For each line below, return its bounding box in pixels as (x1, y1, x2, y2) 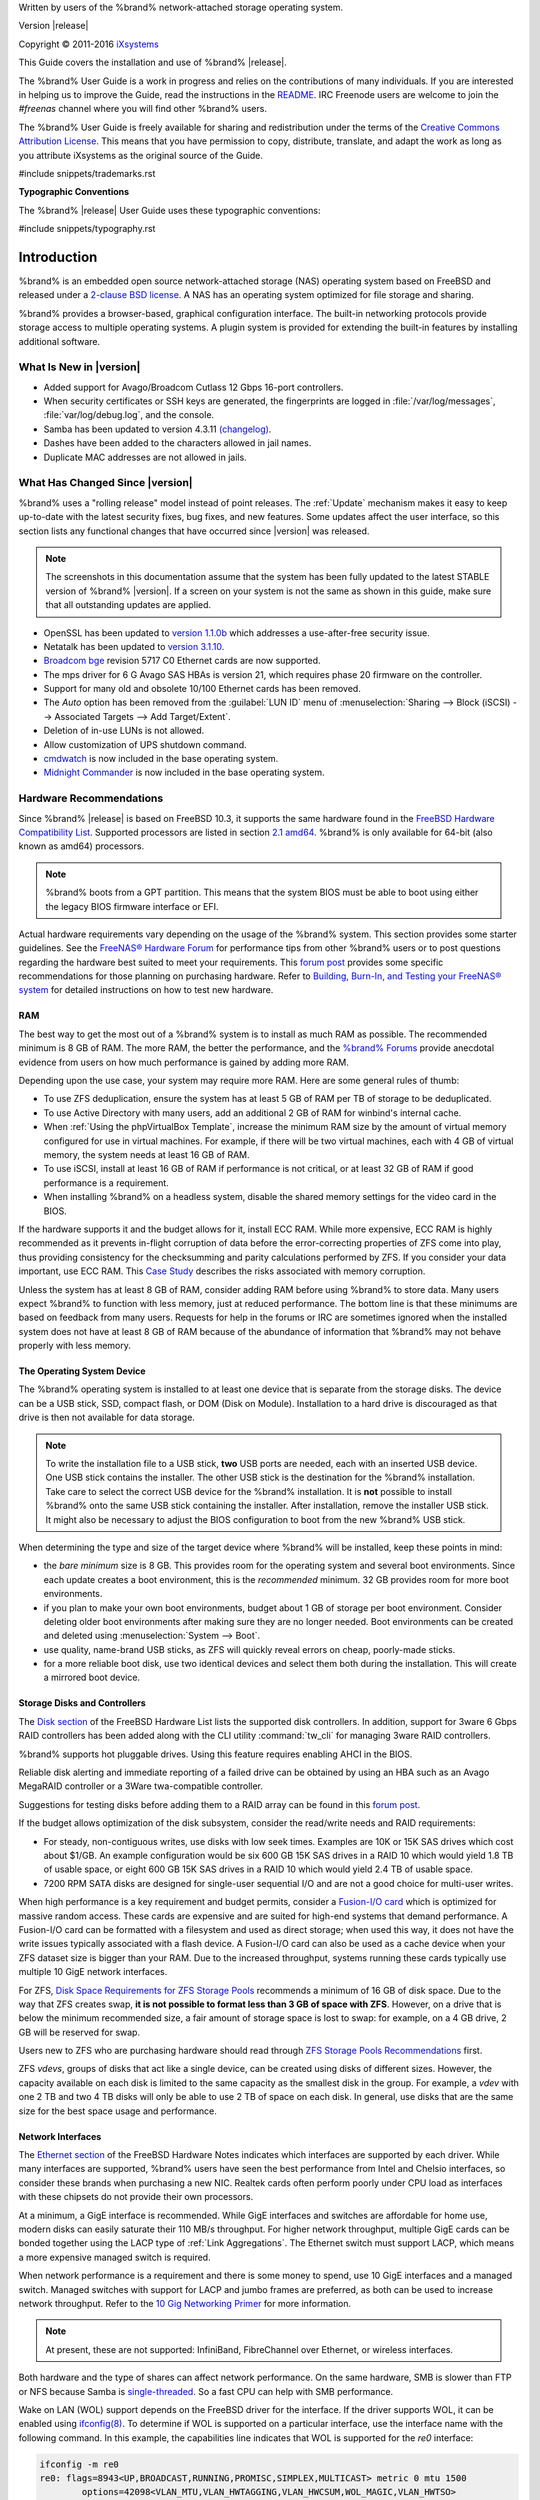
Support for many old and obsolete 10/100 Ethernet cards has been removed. (43, 683, 362, 695)
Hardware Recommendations (18, 791, 164, 805)
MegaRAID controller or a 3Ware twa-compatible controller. (18, 1780, 264, 1792)
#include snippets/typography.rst (18, 223, 156, 235)
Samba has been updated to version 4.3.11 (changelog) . (43, 423, 272, 435)
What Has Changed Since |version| (18, 476, 194, 490)
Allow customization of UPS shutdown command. (43, 738, 247, 750)
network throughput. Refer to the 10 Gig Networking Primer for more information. (18, 2297, 352, 2309)
